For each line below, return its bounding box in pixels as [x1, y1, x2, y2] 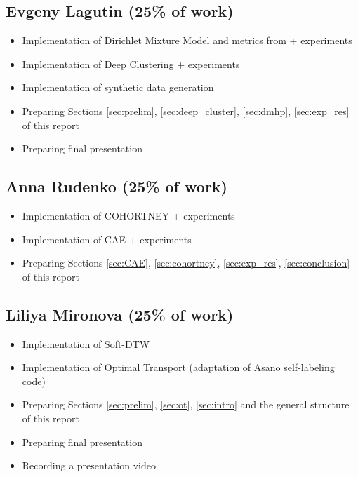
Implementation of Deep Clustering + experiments [22, 56, 240, 71]
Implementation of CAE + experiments [22, 231, 192, 246]
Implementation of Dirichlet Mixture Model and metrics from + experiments [22, 33, 352, 48]
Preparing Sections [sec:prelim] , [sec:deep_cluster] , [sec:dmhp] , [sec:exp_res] [22, 103, 350, 118]
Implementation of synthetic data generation [22, 80, 214, 95]
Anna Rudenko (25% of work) [6, 175, 227, 197]
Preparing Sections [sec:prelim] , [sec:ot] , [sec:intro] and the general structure [22, 397, 350, 412]
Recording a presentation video [22, 458, 156, 473]
